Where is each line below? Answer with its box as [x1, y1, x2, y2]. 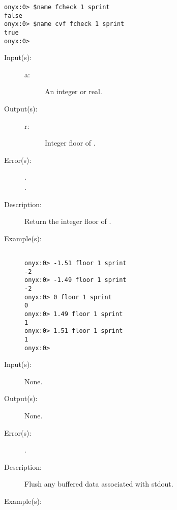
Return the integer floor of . [24, 216, 111, 226]
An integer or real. [45, 86, 102, 97]
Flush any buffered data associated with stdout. [24, 478, 173, 489]
